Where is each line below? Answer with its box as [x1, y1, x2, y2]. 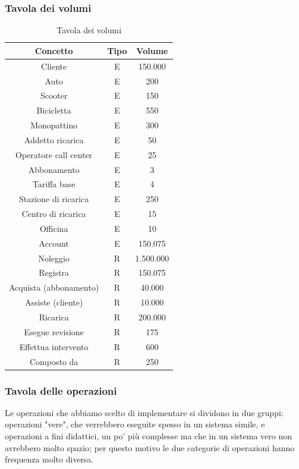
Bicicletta [36, 104, 71, 117]
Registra [39, 266, 70, 279]
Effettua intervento [19, 340, 89, 352]
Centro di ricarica [21, 207, 86, 220]
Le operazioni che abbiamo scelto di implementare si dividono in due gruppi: [5, 406, 284, 418]
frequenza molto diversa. [5, 453, 94, 465]
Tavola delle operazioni [5, 383, 117, 398]
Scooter [40, 89, 68, 102]
